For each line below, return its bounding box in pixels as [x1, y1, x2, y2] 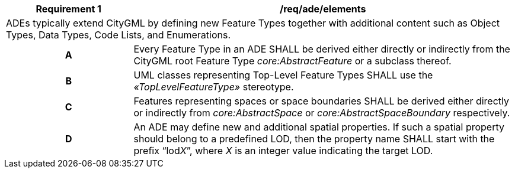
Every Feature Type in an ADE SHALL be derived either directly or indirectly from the [133, 43, 510, 55]
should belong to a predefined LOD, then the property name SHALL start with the [133, 133, 495, 145]
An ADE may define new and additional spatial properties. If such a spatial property [133, 121, 504, 133]
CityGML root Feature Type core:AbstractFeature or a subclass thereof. [133, 55, 452, 67]
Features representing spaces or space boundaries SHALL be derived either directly [133, 95, 509, 107]
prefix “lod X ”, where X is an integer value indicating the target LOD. [133, 145, 433, 156]
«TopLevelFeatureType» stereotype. [133, 81, 294, 93]
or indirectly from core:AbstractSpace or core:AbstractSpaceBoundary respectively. [133, 107, 510, 119]
